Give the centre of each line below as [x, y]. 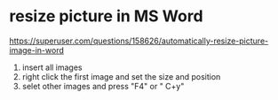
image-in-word [37, 50]
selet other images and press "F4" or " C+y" [103, 86]
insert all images [52, 67]
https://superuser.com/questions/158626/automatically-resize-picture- [139, 41]
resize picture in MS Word [106, 16]
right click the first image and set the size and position [121, 76]
